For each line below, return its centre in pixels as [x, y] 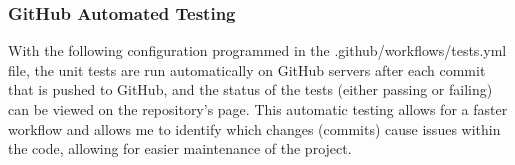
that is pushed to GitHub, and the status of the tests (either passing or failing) [250, 89]
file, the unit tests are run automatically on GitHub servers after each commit [247, 69]
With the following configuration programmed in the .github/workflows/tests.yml [257, 50]
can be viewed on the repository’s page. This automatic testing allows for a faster [258, 109]
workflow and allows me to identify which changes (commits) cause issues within [254, 128]
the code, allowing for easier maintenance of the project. [180, 148]
